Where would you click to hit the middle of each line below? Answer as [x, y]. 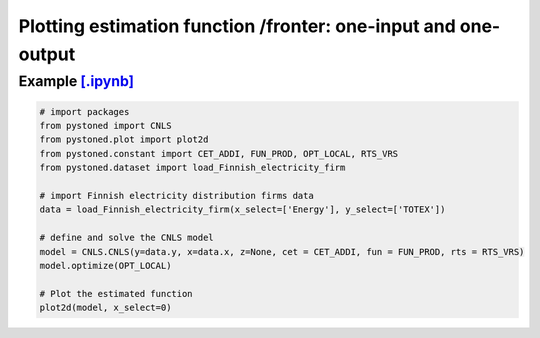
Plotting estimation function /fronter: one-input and [237, 26]
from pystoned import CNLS [105, 125]
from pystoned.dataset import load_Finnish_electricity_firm [192, 168]
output [47, 54]
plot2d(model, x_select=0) [105, 308]
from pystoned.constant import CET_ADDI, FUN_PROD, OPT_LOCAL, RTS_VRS [219, 153]
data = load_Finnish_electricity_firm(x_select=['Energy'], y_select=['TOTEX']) [242, 209]
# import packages [84, 111]
